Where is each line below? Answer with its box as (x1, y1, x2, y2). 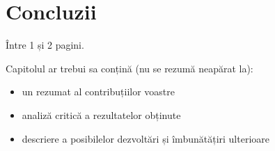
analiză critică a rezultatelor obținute (22, 107, 181, 122)
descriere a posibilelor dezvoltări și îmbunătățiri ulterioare (22, 131, 269, 145)
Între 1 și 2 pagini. (6, 38, 84, 52)
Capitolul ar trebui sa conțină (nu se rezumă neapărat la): (6, 61, 253, 75)
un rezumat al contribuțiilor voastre (22, 84, 175, 99)
